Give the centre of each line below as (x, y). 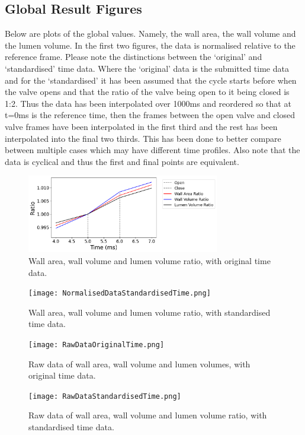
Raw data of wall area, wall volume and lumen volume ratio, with (148, 415)
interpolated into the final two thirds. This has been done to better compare (143, 138)
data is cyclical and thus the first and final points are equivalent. (122, 161)
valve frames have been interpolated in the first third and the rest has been (141, 126)
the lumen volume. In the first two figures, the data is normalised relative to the (150, 45)
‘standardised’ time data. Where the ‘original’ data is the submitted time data (147, 68)
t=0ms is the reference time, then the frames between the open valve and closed (150, 115)
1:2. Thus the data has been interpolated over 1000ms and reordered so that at (148, 103)
